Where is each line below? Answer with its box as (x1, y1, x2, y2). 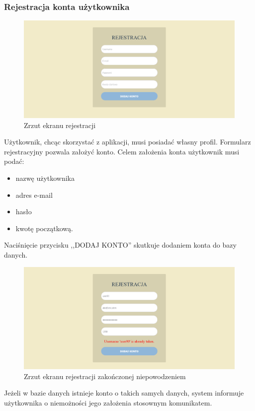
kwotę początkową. (15, 223, 73, 233)
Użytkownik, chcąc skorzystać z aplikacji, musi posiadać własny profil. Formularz (4, 137, 251, 147)
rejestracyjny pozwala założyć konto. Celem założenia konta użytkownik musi (4, 146, 240, 156)
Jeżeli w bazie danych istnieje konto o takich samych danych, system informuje (4, 388, 244, 398)
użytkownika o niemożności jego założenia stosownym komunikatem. (4, 397, 212, 408)
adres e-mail (15, 189, 53, 200)
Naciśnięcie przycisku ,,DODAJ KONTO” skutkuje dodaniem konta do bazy (4, 240, 237, 250)
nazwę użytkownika (15, 173, 75, 183)
